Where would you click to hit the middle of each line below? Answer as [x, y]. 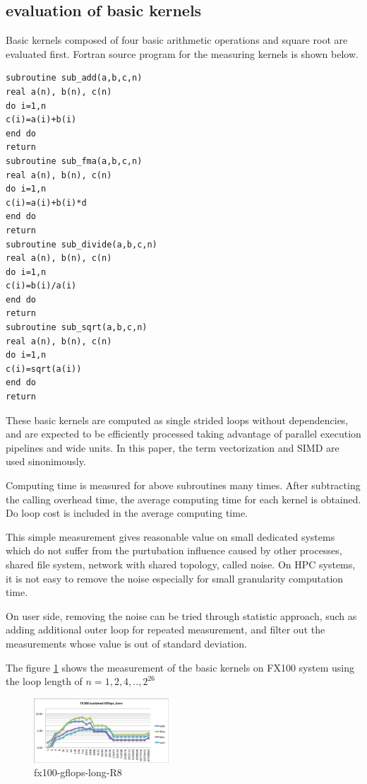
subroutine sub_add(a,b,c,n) [74, 78]
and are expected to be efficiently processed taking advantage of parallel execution [183, 434]
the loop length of [44, 681]
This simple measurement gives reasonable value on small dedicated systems [170, 536]
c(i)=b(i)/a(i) [41, 286]
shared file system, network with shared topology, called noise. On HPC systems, [181, 564]
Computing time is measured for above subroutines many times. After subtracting [183, 485]
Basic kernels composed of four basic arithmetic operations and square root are [177, 40]
